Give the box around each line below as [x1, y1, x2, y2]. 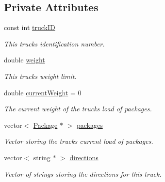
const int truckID [4, 22, 55, 32]
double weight [4, 55, 45, 65]
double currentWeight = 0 [4, 87, 82, 97]
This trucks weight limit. [4, 71, 77, 81]
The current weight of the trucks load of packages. [4, 104, 152, 114]
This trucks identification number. [4, 38, 105, 48]
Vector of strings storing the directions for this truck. [4, 168, 162, 179]
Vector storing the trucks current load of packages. [4, 136, 153, 146]
